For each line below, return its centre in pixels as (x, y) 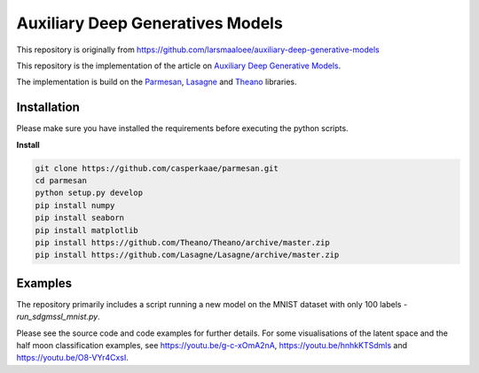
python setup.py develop (89, 193)
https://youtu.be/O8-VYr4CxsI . (72, 358)
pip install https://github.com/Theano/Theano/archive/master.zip (182, 242)
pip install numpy (75, 205)
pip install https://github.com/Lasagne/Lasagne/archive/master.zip (187, 255)
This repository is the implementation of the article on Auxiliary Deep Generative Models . (179, 66)
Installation (48, 108)
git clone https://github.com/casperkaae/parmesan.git (157, 168)
